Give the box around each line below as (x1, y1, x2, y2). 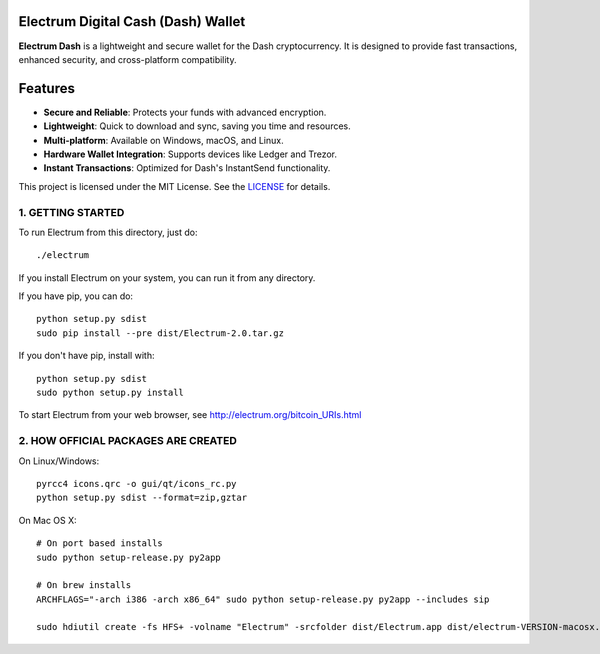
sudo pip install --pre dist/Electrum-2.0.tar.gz (36, 327, 285, 339)
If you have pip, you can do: (18, 290, 134, 302)
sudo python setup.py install (36, 387, 185, 399)
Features (18, 80, 75, 97)
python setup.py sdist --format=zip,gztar (36, 492, 248, 504)
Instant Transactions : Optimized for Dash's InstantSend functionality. (43, 162, 331, 174)
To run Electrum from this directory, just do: (18, 226, 199, 238)
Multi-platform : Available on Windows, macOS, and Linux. (43, 134, 284, 146)
